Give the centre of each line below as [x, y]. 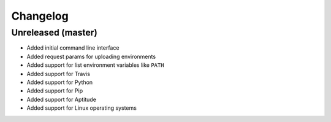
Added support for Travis [58, 74]
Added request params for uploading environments [91, 56]
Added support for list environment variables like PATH [95, 65]
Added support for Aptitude [61, 99]
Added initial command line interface [73, 48]
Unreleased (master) [54, 32]
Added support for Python [60, 82]
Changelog [40, 16]
